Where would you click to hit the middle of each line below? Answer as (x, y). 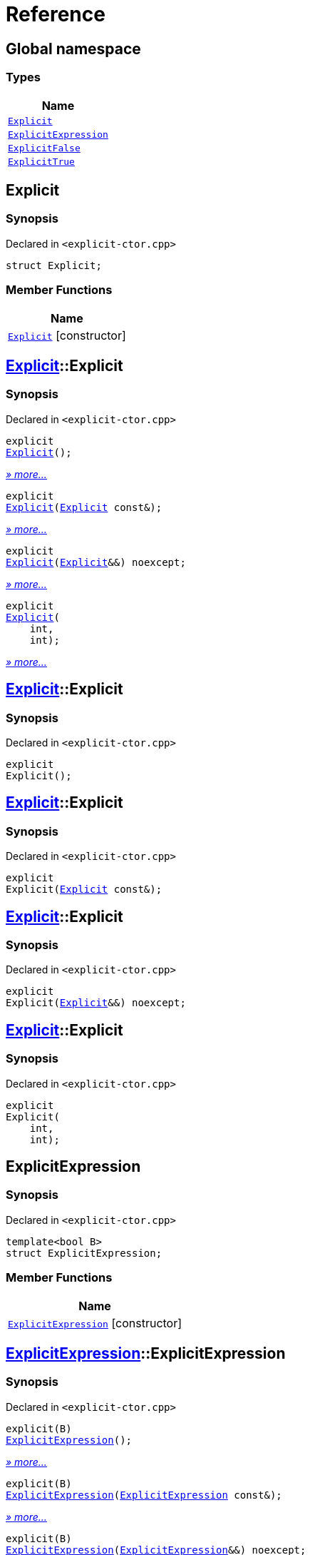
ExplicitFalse (44, 148)
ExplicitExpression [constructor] (95, 1323)
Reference (56, 14)
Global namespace (73, 49)
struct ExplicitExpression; (84, 1253)
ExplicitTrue (41, 161)
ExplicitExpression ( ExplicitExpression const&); (144, 1495)
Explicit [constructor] (67, 335)
